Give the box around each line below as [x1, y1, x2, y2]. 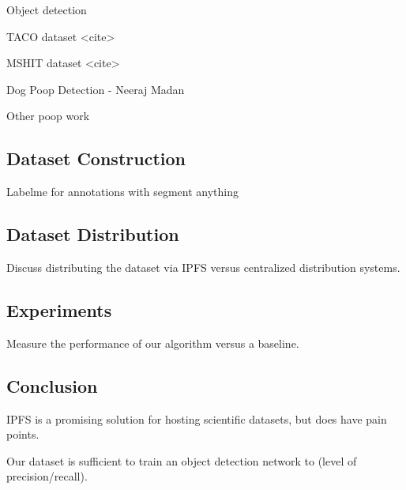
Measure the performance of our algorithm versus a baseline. [6, 334, 299, 351]
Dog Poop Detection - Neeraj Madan [6, 81, 185, 97]
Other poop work [6, 107, 90, 124]
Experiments [6, 297, 112, 322]
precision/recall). [6, 468, 88, 484]
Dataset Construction [6, 146, 186, 171]
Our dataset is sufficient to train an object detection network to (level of [6, 452, 357, 469]
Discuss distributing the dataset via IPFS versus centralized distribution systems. [6, 258, 400, 275]
